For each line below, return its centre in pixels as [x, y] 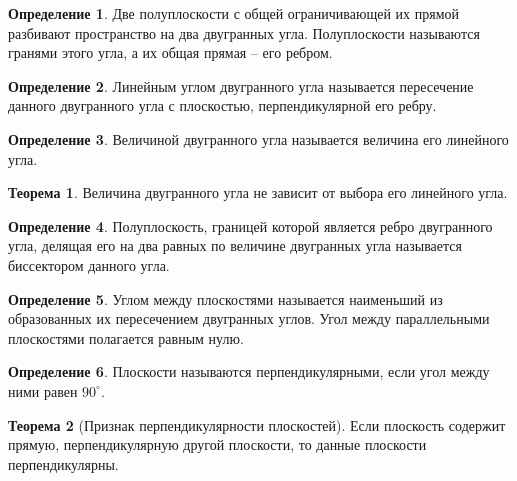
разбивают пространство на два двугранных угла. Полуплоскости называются [244, 32]
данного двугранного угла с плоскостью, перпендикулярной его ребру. [222, 105]
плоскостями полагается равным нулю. [126, 337]
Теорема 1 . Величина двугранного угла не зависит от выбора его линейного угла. [258, 192]
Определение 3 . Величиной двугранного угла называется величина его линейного [258, 138]
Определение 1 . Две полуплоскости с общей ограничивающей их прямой [233, 13]
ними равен [43, 390]
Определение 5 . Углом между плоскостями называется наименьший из [225, 298]
